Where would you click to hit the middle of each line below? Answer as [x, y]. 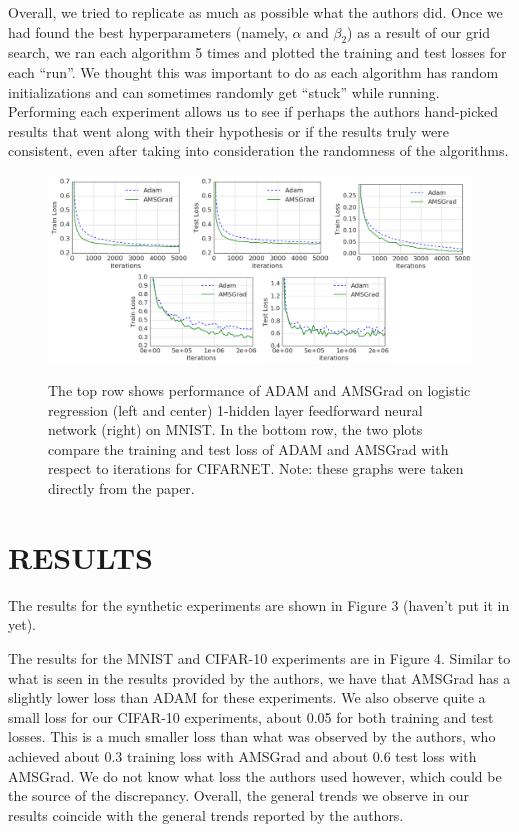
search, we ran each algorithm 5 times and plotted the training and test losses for [257, 52]
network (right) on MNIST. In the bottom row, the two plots [235, 429]
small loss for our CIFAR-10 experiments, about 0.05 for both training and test [251, 716]
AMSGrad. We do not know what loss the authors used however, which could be [255, 775]
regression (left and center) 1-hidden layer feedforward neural [235, 409]
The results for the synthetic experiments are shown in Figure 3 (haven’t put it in [259, 604]
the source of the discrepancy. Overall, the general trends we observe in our [239, 795]
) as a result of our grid [419, 31]
